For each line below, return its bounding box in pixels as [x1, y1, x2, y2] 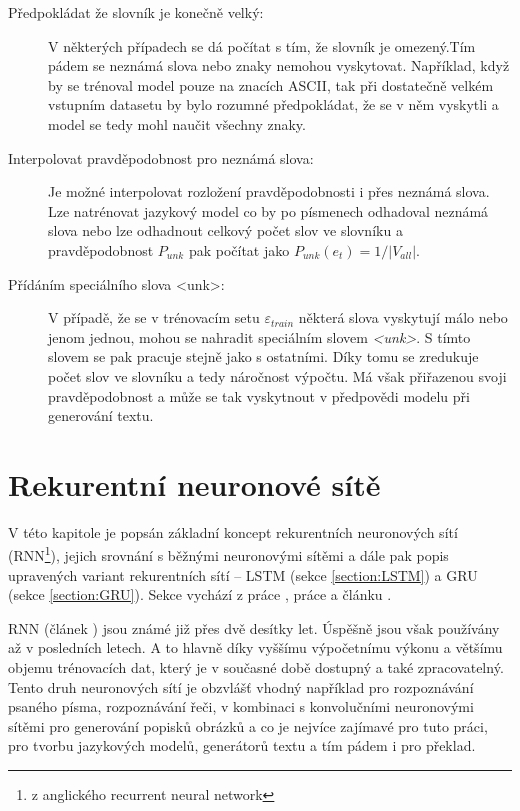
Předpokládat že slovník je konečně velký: [8, 2, 264, 22]
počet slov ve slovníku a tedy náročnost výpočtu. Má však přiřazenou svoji [48, 365, 507, 386]
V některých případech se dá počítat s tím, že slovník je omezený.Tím [48, 35, 476, 56]
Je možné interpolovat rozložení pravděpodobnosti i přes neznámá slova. [48, 181, 490, 202]
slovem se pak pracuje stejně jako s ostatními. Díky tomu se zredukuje [48, 346, 479, 367]
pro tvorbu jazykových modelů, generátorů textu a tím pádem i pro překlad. [8, 735, 476, 756]
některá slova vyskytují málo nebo [298, 307, 508, 328]
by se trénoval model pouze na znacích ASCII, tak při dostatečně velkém [48, 74, 494, 95]
